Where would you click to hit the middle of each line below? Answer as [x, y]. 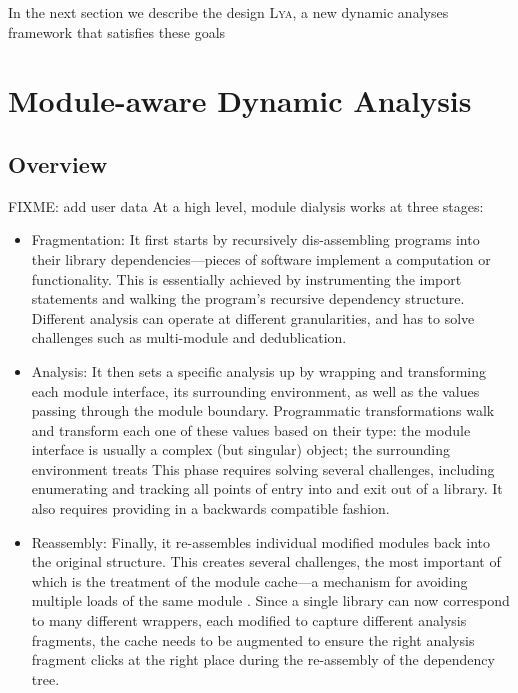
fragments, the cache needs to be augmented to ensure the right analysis [253, 639]
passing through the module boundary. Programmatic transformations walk [263, 410]
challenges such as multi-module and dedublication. [189, 337]
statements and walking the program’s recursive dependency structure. [248, 298]
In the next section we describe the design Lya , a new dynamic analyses [228, 12]
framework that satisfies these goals [117, 31]
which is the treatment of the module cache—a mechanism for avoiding [249, 580]
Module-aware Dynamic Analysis [240, 100]
